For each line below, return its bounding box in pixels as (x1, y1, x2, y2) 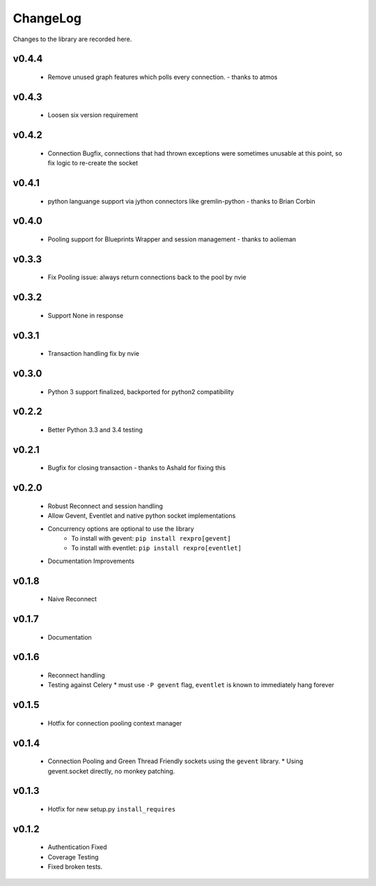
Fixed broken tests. (47, 862, 103, 871)
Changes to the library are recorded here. (13, 35, 132, 43)
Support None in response (47, 311, 124, 320)
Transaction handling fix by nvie (47, 350, 139, 358)
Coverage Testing (47, 853, 99, 861)
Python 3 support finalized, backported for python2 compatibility (47, 387, 235, 396)
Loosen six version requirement (47, 111, 139, 119)
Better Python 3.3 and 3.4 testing (47, 426, 143, 434)
